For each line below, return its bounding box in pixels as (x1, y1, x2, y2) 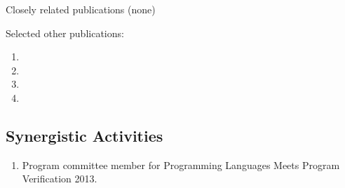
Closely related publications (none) (6, 2, 156, 16)
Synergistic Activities (6, 124, 163, 146)
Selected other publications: (6, 25, 124, 40)
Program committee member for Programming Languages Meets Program (22, 157, 340, 172)
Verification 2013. (22, 171, 97, 186)
